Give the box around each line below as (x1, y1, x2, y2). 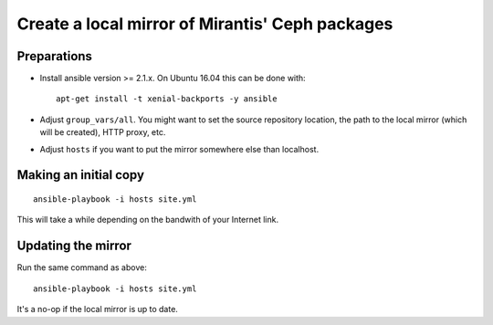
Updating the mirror (16, 238, 132, 254)
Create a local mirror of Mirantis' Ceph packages (16, 14, 393, 34)
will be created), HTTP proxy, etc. (39, 127, 166, 138)
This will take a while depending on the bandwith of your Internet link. (16, 215, 278, 225)
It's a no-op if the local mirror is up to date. (16, 304, 178, 315)
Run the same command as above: (16, 262, 148, 273)
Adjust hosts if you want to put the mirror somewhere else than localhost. (39, 143, 320, 154)
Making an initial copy (16, 167, 145, 183)
